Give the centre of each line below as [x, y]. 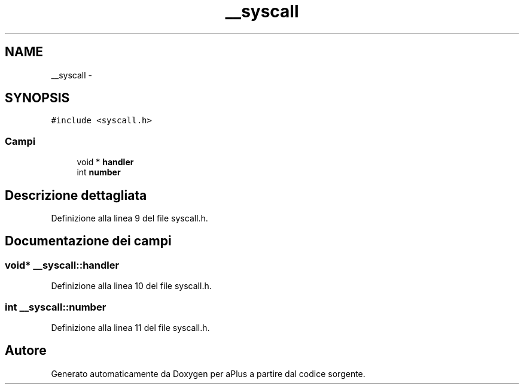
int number [99, 172]
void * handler [105, 162]
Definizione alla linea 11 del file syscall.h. [130, 328]
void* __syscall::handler [62, 265]
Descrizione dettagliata [76, 195]
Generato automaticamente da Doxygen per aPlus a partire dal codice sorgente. [208, 373]
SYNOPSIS [37, 98]
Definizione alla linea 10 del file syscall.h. [131, 286]
